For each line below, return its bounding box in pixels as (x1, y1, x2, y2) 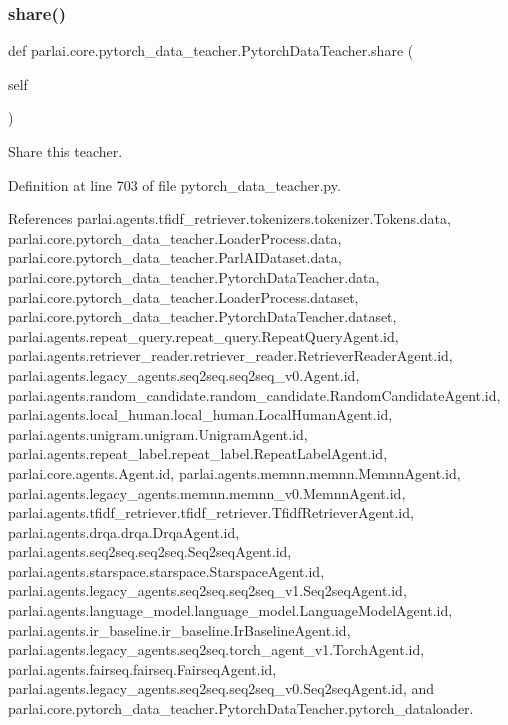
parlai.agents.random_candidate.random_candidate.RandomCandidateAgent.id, (8, 384, 501, 405)
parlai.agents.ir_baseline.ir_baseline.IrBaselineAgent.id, (8, 619, 351, 640)
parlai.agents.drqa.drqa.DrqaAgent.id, (8, 521, 240, 542)
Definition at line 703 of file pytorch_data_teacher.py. (8, 174, 341, 195)
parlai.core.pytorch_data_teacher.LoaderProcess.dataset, (8, 286, 359, 307)
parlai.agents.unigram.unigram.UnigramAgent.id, (8, 423, 308, 444)
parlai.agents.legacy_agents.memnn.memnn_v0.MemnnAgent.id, (8, 482, 406, 503)
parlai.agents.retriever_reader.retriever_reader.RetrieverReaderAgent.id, (8, 345, 453, 366)
